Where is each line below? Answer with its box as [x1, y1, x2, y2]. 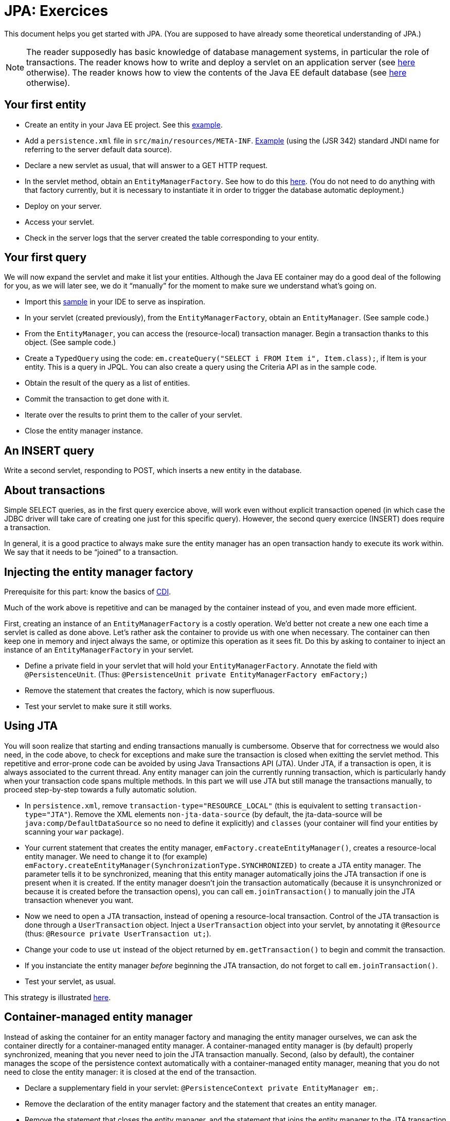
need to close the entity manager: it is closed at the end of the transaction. [4, 1067, 257, 1076]
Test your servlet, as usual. [25, 977, 116, 986]
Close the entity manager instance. [25, 426, 143, 436]
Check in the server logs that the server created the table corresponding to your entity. [25, 233, 319, 242]
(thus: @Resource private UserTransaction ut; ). [25, 929, 211, 938]
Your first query [4, 251, 87, 264]
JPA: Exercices [4, 2, 109, 20]
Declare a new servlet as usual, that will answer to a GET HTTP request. [25, 160, 268, 170]
